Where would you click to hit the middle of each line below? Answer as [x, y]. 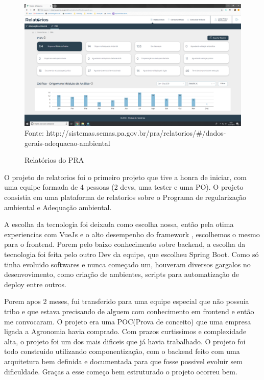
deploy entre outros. [35, 284]
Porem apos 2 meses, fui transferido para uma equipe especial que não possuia [127, 301]
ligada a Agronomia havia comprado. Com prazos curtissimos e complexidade [125, 331]
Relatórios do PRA [54, 160]
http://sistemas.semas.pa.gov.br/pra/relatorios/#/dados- [136, 133]
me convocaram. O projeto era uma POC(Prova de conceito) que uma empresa [128, 321]
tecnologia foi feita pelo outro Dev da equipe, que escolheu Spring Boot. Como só [131, 254]
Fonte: [34, 133]
